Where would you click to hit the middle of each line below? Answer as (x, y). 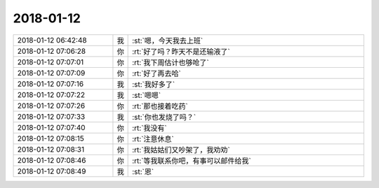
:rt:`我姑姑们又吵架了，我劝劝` (181, 150)
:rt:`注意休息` (153, 138)
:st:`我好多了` (154, 84)
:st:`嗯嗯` (147, 95)
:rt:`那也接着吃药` (160, 106)
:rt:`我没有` (150, 128)
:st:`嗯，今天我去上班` (168, 41)
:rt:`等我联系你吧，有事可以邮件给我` (192, 161)
